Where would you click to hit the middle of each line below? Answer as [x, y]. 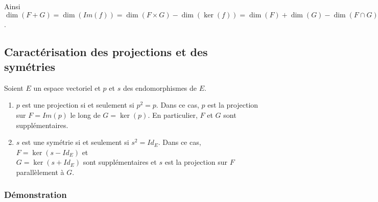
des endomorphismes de [160, 87]
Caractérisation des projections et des [106, 51]
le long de [85, 115]
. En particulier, [173, 115]
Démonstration [36, 195]
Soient [14, 87]
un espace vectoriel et [67, 87]
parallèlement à [40, 172]
